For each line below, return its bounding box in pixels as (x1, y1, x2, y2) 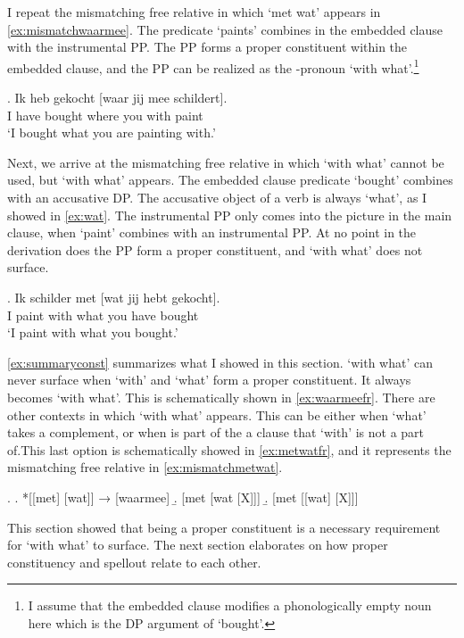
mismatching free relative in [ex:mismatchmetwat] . (7, 458, 283, 476)
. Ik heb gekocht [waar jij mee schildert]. (7, 88, 228, 107)
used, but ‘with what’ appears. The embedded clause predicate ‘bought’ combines (7, 170, 453, 189)
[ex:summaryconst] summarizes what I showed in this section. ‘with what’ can (7, 352, 433, 371)
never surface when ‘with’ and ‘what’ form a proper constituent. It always (7, 370, 411, 389)
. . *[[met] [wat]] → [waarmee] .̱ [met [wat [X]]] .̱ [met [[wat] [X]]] (7, 487, 359, 506)
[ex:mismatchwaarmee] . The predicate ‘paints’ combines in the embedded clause (7, 20, 443, 38)
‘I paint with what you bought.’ (7, 323, 178, 342)
